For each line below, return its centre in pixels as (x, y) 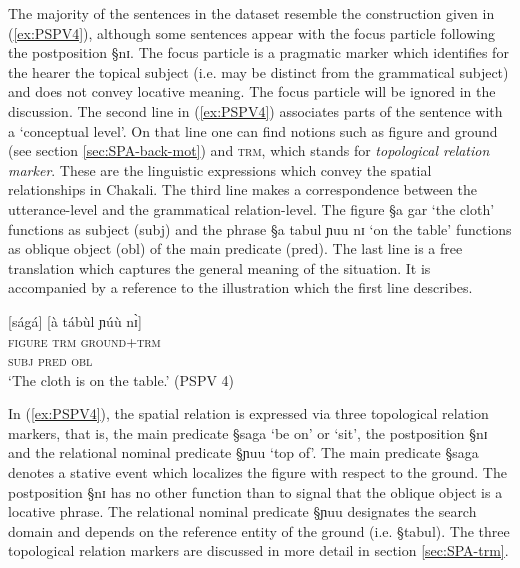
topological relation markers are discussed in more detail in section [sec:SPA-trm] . (258, 550)
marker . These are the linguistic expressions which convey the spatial (220, 169)
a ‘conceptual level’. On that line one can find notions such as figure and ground (253, 130)
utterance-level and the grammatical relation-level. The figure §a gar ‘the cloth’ (251, 208)
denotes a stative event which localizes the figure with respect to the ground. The (257, 472)
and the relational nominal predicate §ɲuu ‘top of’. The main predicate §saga (243, 452)
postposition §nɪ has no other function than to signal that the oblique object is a (255, 491)
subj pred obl (50, 360)
